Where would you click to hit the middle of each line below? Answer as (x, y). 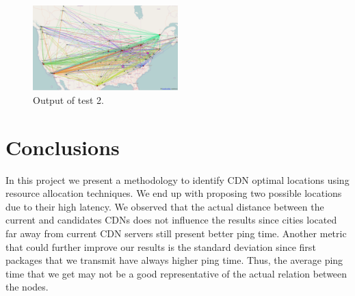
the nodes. (27, 287)
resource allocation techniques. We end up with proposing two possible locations (174, 193)
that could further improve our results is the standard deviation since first (161, 246)
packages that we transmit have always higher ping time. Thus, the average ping (174, 260)
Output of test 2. (68, 99)
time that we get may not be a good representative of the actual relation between (176, 273)
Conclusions (63, 147)
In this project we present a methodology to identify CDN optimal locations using (177, 179)
